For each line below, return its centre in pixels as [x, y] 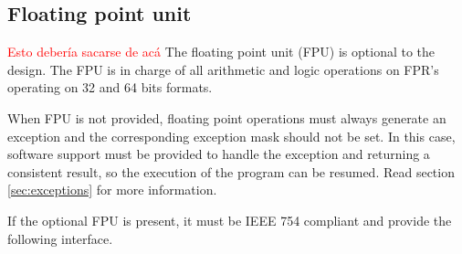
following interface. [60, 238]
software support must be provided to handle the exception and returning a [219, 154]
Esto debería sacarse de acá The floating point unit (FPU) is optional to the [221, 52]
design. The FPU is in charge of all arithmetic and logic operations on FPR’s [223, 69]
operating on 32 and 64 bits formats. [110, 87]
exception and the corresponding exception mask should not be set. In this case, [231, 136]
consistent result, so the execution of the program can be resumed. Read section [231, 171]
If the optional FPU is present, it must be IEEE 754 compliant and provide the [230, 220]
